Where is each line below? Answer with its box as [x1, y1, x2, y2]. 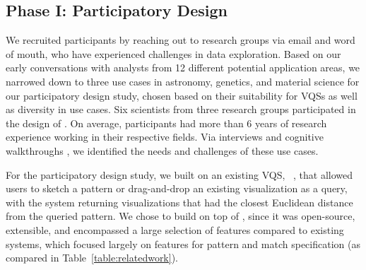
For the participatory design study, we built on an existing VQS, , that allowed [6, 167, 353, 182]
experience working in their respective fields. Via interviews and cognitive [6, 129, 324, 144]
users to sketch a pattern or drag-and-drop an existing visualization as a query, [6, 181, 348, 196]
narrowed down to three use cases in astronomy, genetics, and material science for [6, 74, 360, 88]
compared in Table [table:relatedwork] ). [6, 250, 178, 265]
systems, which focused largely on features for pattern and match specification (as [6, 236, 360, 251]
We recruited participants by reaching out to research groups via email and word [6, 33, 355, 47]
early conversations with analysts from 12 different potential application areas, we [6, 60, 360, 75]
